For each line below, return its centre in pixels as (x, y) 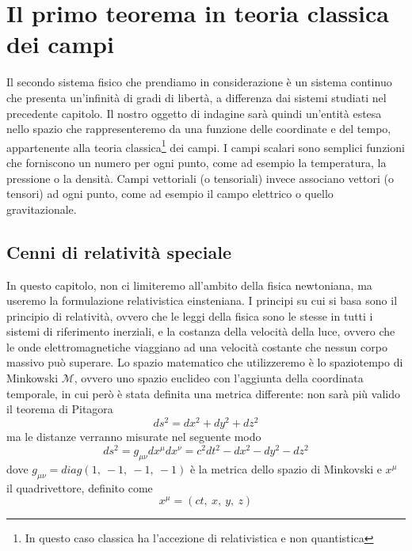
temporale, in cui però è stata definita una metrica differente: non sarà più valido (203, 393)
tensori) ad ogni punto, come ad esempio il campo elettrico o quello (170, 194)
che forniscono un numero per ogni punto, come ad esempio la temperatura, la (196, 162)
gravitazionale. (42, 209)
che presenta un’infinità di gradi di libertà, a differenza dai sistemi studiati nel (196, 97)
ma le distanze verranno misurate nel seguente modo (134, 436)
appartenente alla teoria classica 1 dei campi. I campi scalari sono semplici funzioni (206, 146)
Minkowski (32, 378)
